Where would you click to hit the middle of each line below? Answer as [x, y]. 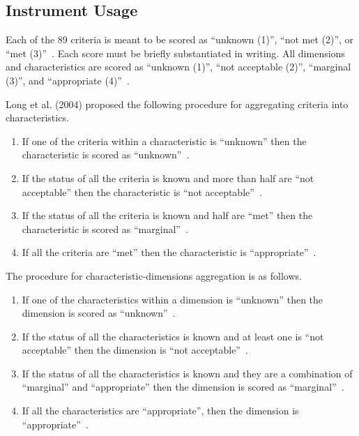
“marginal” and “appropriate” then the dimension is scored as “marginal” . [183, 387]
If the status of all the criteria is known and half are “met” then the [167, 215]
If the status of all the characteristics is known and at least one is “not [173, 336]
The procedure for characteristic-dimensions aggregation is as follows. [154, 275]
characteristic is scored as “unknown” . [106, 155]
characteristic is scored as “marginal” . [105, 228]
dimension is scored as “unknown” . [99, 313]
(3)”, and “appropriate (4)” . [68, 80]
